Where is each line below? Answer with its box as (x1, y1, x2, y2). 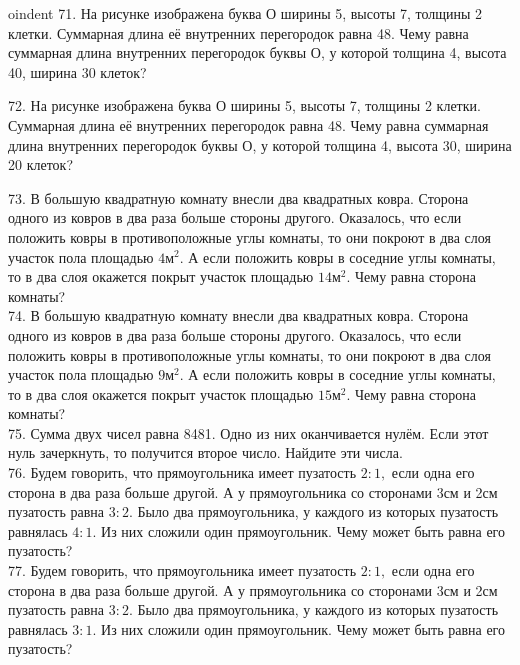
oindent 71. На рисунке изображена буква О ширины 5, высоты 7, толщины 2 (8, 3, 483, 23)
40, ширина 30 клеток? (8, 61, 147, 82)
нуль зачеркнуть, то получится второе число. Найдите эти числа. (8, 442, 403, 463)
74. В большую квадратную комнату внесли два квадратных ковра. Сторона (8, 305, 469, 326)
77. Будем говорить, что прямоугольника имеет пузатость (8, 560, 357, 581)
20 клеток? (8, 154, 74, 175)
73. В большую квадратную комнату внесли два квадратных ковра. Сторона (8, 187, 469, 208)
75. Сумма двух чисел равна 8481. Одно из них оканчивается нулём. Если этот (8, 422, 489, 443)
